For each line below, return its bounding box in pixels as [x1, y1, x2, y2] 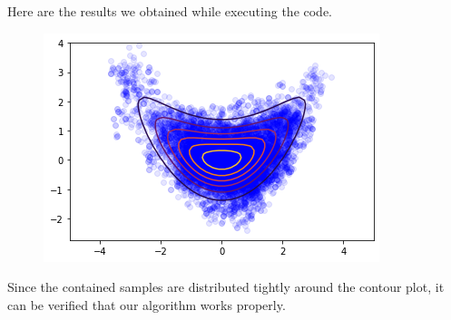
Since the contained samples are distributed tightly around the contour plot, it [7, 277, 445, 296]
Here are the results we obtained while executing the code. [7, 2, 333, 20]
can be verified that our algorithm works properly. [7, 295, 286, 314]
